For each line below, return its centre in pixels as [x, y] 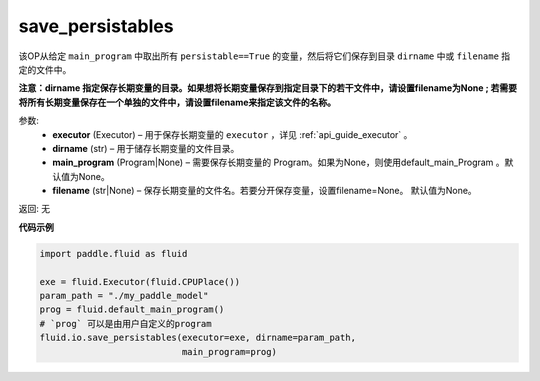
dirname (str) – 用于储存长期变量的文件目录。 [146, 148]
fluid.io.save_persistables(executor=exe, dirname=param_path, [198, 338]
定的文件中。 [45, 69]
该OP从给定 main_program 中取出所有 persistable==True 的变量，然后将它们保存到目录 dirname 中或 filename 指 [264, 56]
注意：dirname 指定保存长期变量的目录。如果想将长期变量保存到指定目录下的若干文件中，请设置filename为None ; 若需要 [268, 88]
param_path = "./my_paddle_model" [124, 295]
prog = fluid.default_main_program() [132, 309]
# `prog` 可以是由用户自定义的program [125, 323]
